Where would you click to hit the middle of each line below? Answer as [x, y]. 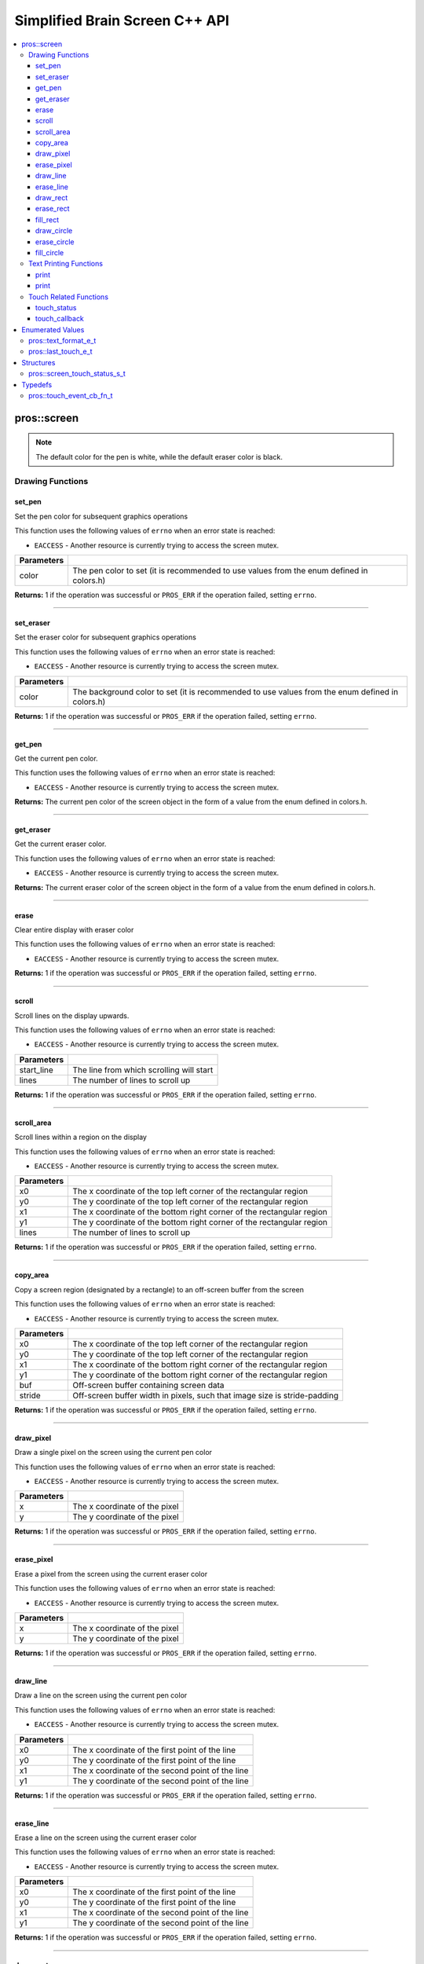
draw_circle [54, 231]
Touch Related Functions [69, 297]
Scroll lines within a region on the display [80, 1137]
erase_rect [53, 209]
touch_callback [60, 319]
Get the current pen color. [56, 758]
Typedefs [37, 384]
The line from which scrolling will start [143, 1070]
